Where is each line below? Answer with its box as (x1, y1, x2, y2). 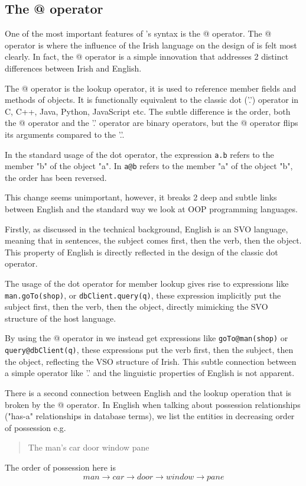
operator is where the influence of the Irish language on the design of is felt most (5, 38, 297, 51)
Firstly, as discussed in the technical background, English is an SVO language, (5, 222, 288, 235)
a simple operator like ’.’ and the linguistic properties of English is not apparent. (5, 367, 295, 379)
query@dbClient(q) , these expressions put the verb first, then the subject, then (5, 344, 294, 356)
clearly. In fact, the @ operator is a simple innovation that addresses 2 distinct (5, 50, 289, 63)
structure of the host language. (5, 312, 116, 324)
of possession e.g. (5, 421, 66, 433)
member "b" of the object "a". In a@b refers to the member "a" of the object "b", (5, 160, 293, 172)
